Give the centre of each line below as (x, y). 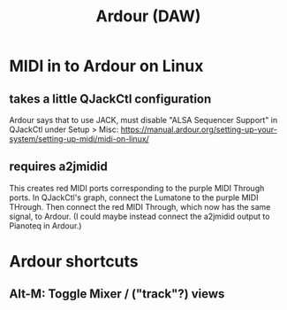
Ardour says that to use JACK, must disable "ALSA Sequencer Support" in (143, 120)
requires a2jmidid (58, 167)
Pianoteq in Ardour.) (45, 225)
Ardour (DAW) (148, 16)
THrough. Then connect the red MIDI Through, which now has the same (140, 206)
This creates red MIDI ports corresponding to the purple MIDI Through (137, 188)
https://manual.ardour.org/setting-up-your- (199, 129)
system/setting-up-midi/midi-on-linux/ (79, 139)
